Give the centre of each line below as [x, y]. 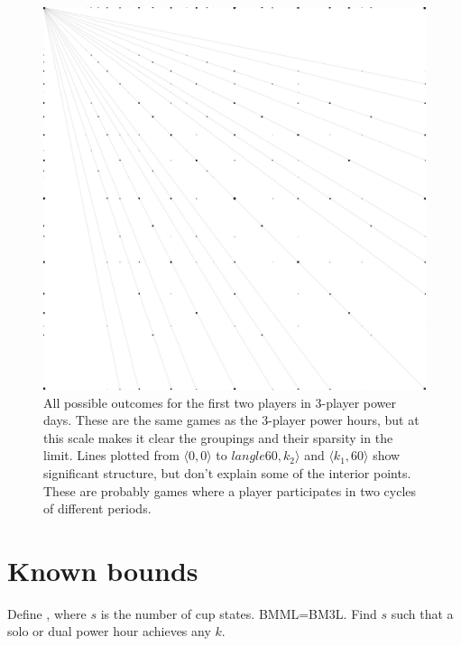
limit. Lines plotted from [111, 455]
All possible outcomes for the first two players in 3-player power [220, 402]
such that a [422, 613]
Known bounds [103, 570]
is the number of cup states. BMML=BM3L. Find [239, 613]
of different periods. [97, 508]
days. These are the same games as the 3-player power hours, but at [231, 420]
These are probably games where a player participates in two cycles [230, 490]
